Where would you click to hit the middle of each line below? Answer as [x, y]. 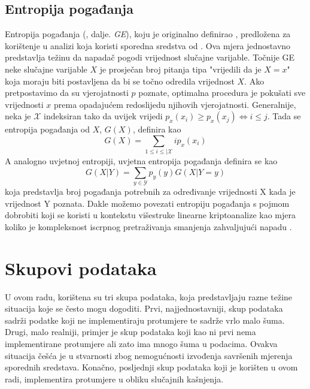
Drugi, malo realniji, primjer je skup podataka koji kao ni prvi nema [130, 332]
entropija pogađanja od [48, 129]
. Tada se [284, 116]
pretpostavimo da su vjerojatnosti [67, 93]
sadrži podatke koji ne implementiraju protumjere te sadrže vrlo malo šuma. [145, 320]
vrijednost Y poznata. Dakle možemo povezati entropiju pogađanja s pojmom [147, 203]
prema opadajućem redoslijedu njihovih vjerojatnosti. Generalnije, [175, 104]
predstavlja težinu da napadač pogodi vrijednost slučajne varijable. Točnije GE [150, 57]
